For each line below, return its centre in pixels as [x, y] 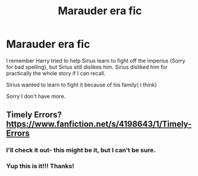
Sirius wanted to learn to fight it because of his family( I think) [82, 85]
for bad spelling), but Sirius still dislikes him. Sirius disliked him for [87, 67]
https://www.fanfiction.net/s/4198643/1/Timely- [99, 124]
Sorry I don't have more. [36, 96]
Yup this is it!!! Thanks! [40, 166]
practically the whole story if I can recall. [56, 73]
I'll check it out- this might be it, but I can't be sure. [81, 151]
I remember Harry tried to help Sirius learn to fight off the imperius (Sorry [96, 60]
